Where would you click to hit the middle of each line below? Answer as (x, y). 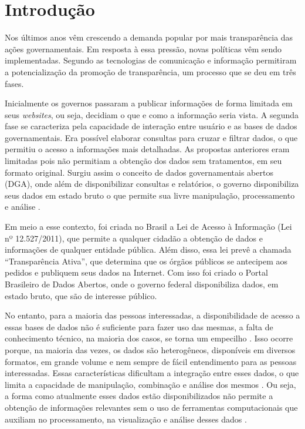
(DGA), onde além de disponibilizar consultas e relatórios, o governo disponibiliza (152, 184)
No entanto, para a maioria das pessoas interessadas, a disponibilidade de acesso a (152, 315)
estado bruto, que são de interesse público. (81, 295)
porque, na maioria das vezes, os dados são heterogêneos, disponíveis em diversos (150, 349)
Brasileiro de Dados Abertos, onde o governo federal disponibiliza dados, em (142, 284)
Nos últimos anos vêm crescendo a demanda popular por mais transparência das (149, 37)
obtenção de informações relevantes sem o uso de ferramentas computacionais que (151, 407)
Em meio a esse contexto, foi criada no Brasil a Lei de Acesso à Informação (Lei (148, 227)
